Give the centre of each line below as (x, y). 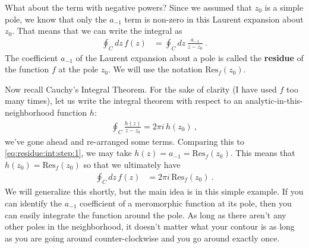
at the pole (78, 69)
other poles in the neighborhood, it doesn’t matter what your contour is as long (150, 226)
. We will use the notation (155, 69)
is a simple (284, 7)
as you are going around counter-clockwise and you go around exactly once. (142, 238)
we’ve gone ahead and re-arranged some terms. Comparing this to (124, 141)
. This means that (263, 153)
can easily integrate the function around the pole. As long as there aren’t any (146, 214)
